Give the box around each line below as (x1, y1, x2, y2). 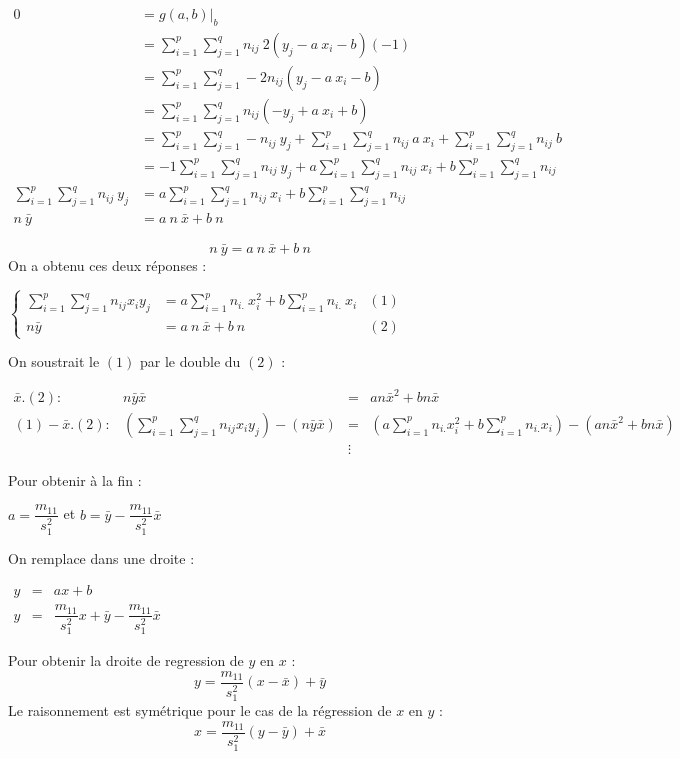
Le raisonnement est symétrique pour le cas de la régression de (8, 700, 392, 721)
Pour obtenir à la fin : (8, 469, 142, 490)
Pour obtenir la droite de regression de (8, 650, 244, 671)
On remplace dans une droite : (8, 547, 195, 568)
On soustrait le (8, 351, 100, 372)
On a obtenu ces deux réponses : (8, 254, 207, 275)
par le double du (139, 351, 241, 372)
